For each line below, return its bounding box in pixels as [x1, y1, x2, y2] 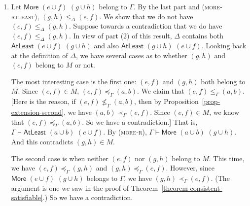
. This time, [209, 153, 245, 163]
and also [94, 40, 119, 50]
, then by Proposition [134, 96, 199, 106]
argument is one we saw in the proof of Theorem [11, 182, 158, 193]
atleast [11, 11, 35, 21]
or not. [74, 60, 95, 70]
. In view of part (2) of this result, [69, 31, 172, 41]
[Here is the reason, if [11, 96, 76, 106]
